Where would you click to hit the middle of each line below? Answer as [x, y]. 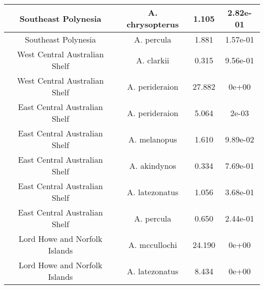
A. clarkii [153, 60]
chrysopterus [153, 24]
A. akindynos [153, 165]
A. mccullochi [153, 244]
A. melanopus [153, 139]
